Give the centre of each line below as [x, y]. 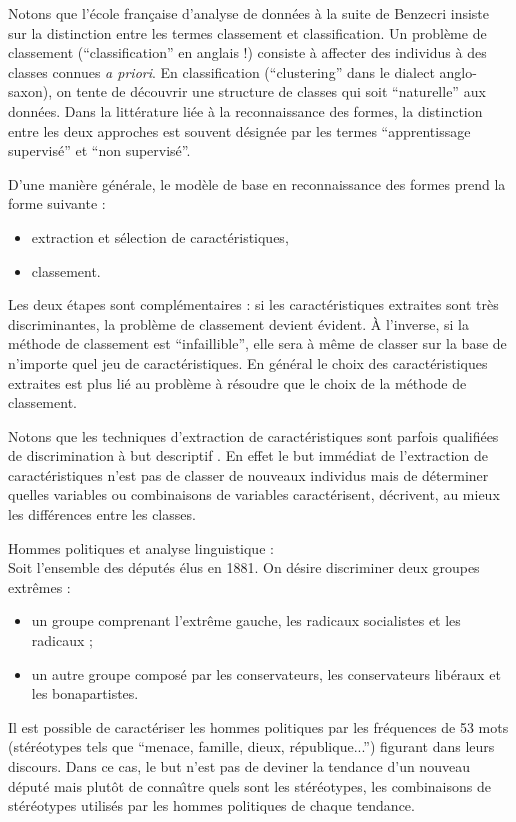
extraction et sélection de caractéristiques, [160, 236]
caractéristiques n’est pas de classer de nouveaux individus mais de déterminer [248, 474]
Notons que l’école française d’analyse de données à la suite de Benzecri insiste [249, 13]
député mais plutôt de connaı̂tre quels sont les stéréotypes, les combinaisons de [249, 785]
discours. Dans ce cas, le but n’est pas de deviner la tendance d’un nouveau [239, 766]
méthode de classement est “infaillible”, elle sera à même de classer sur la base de [257, 343]
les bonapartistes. [85, 693]
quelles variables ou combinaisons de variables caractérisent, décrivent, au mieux [254, 494]
